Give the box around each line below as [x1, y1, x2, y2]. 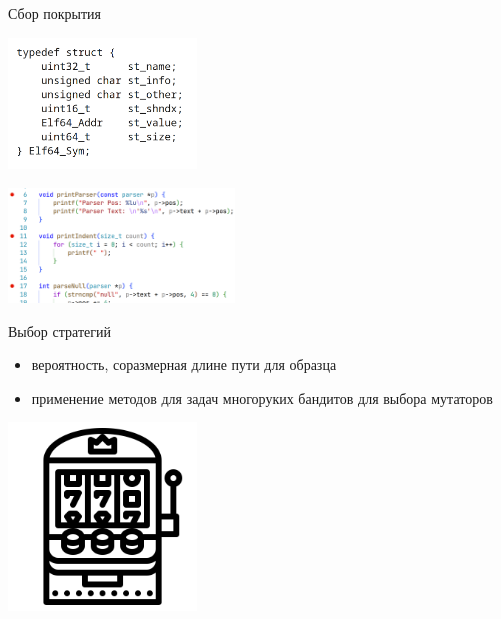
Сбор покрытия [8, 3, 102, 23]
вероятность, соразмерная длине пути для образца [31, 354, 337, 375]
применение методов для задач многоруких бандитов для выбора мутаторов [31, 387, 493, 408]
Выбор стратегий [8, 320, 111, 341]
